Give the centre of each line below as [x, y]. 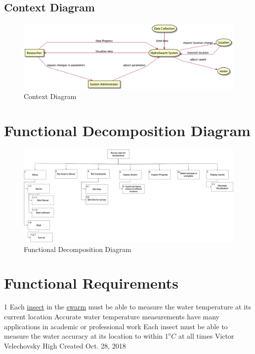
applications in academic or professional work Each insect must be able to [116, 326]
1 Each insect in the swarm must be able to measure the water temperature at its [128, 307]
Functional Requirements [91, 283]
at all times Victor [206, 336]
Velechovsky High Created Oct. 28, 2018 [65, 345]
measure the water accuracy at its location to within [84, 336]
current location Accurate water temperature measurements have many [112, 316]
